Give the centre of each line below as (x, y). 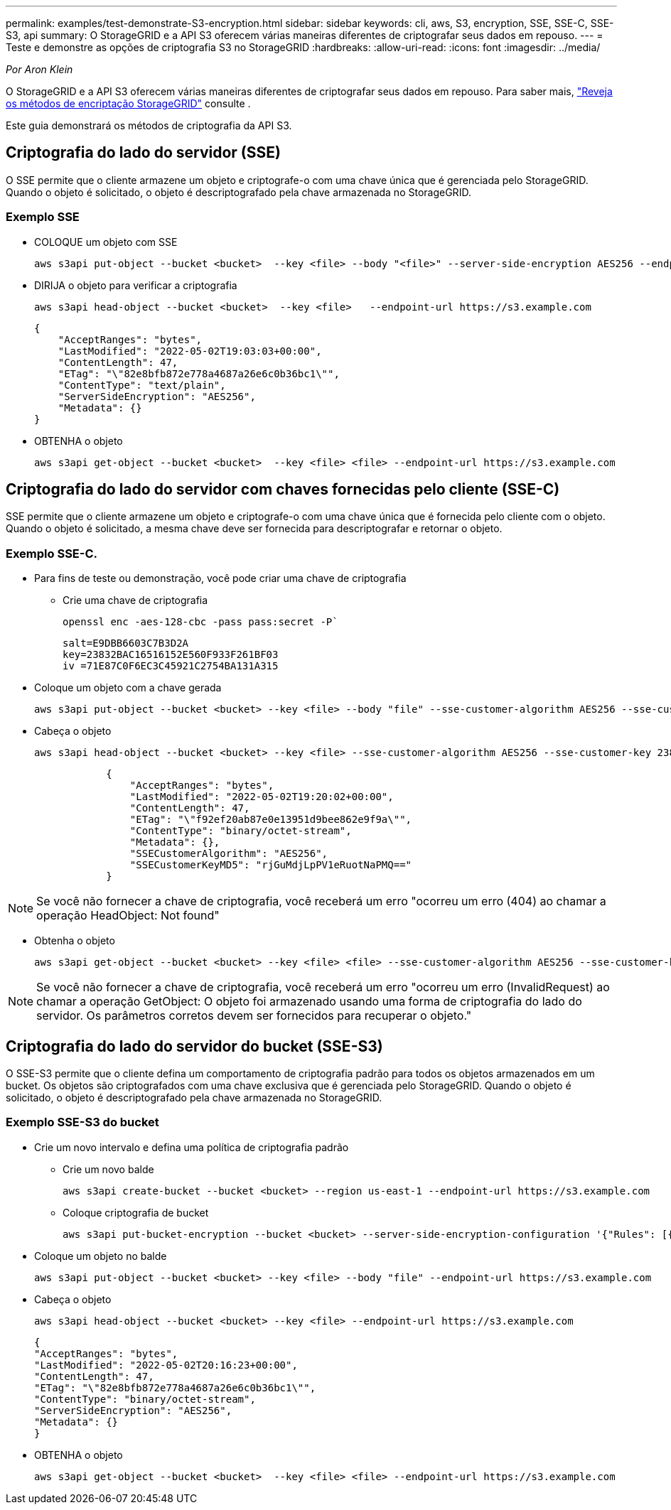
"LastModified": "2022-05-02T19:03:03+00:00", (190, 351)
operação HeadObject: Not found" (128, 916)
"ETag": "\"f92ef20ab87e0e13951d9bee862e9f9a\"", (271, 820)
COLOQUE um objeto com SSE (106, 242)
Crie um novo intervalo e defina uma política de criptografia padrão (192, 1147)
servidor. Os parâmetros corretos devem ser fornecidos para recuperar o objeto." (254, 1016)
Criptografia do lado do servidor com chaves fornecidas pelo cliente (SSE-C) (283, 490)
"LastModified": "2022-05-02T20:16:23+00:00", (166, 1365)
